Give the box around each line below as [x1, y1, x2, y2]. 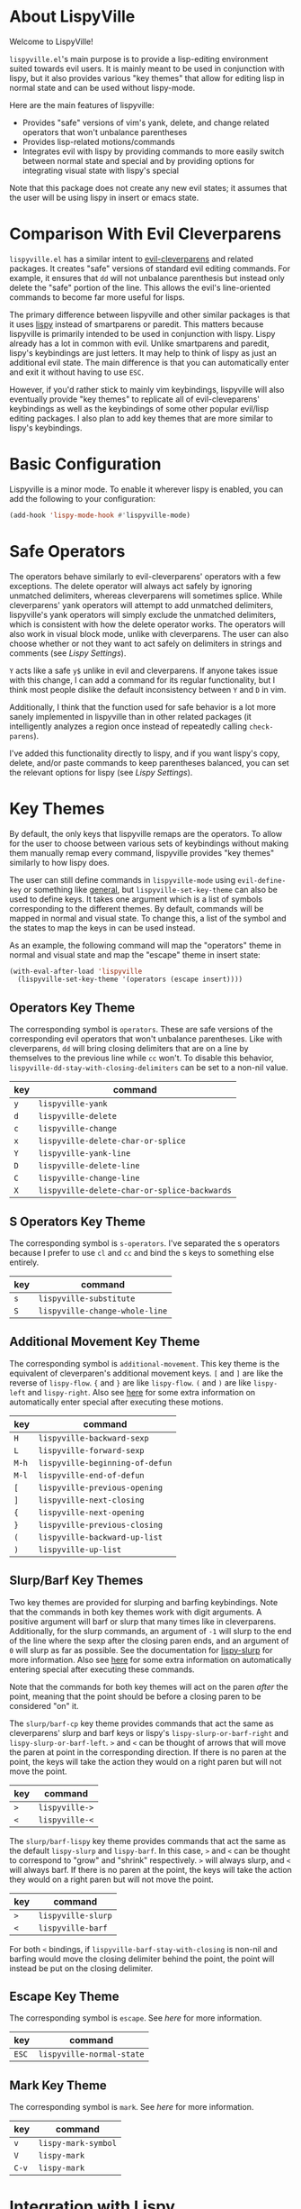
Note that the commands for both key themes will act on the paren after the [9, 1681, 289, 1692]
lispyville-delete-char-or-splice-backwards [38, 1186, 232, 1195]
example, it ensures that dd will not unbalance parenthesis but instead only [9, 272, 285, 283]
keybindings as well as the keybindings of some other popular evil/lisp [9, 403, 270, 414]
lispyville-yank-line [38, 1149, 131, 1159]
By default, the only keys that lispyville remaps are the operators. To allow [9, 828, 283, 839]
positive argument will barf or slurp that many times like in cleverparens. [9, 1615, 277, 1627]
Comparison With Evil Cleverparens [9, 223, 282, 244]
